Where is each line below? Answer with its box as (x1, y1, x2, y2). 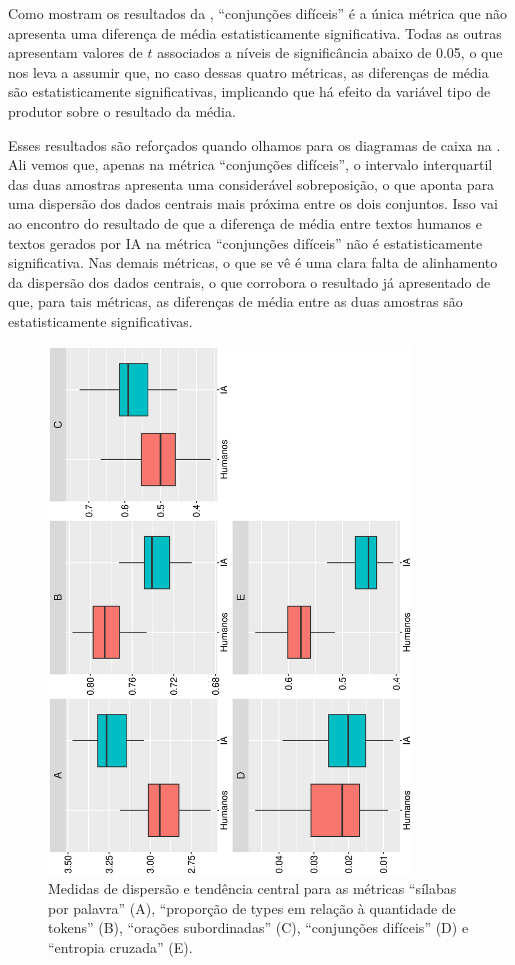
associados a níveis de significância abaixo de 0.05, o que (157, 42, 503, 63)
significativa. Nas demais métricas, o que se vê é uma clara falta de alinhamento (8, 252, 498, 273)
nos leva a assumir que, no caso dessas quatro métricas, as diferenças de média (8, 61, 489, 82)
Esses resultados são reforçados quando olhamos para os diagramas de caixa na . (8, 134, 501, 155)
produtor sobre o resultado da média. (8, 100, 236, 121)
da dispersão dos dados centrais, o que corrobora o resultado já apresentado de (8, 271, 491, 292)
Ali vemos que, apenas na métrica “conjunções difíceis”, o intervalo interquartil (8, 154, 493, 175)
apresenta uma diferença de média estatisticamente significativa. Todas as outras (8, 22, 502, 43)
